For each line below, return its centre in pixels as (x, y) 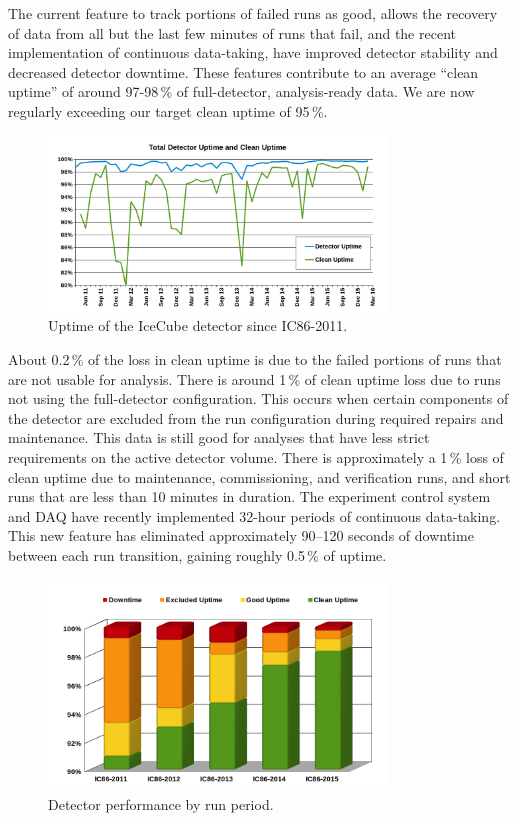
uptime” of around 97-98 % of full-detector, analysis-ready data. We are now (241, 91)
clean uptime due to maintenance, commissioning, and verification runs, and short (259, 476)
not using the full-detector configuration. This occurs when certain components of (258, 398)
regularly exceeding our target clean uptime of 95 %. (168, 110)
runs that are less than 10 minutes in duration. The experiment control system (249, 496)
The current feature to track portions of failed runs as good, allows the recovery (253, 13)
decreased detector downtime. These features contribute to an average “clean (243, 71)
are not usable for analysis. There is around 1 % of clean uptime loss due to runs (254, 378)
